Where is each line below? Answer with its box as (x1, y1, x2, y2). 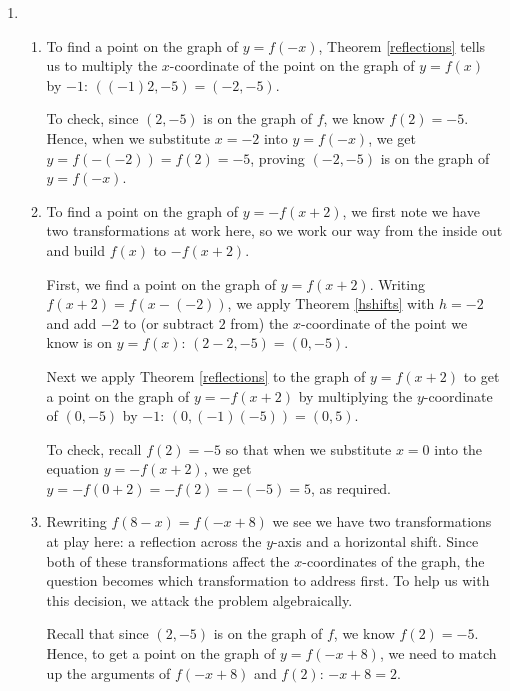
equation (46, 458, 100, 479)
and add (46, 312, 97, 333)
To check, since (46, 108, 139, 129)
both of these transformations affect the (46, 550, 290, 571)
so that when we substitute (225, 438, 392, 459)
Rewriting (46, 511, 107, 532)
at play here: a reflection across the (46, 531, 262, 552)
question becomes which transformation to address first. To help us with (46, 570, 490, 591)
